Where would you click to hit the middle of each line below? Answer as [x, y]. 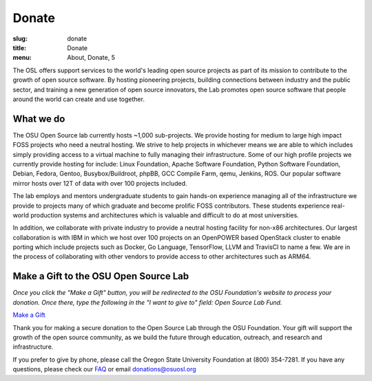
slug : [20, 39]
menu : [22, 58]
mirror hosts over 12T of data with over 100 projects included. [100, 183]
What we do [39, 119]
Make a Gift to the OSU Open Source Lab [101, 276]
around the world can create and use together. [79, 99]
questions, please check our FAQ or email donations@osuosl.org [104, 369]
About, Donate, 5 [91, 58]
